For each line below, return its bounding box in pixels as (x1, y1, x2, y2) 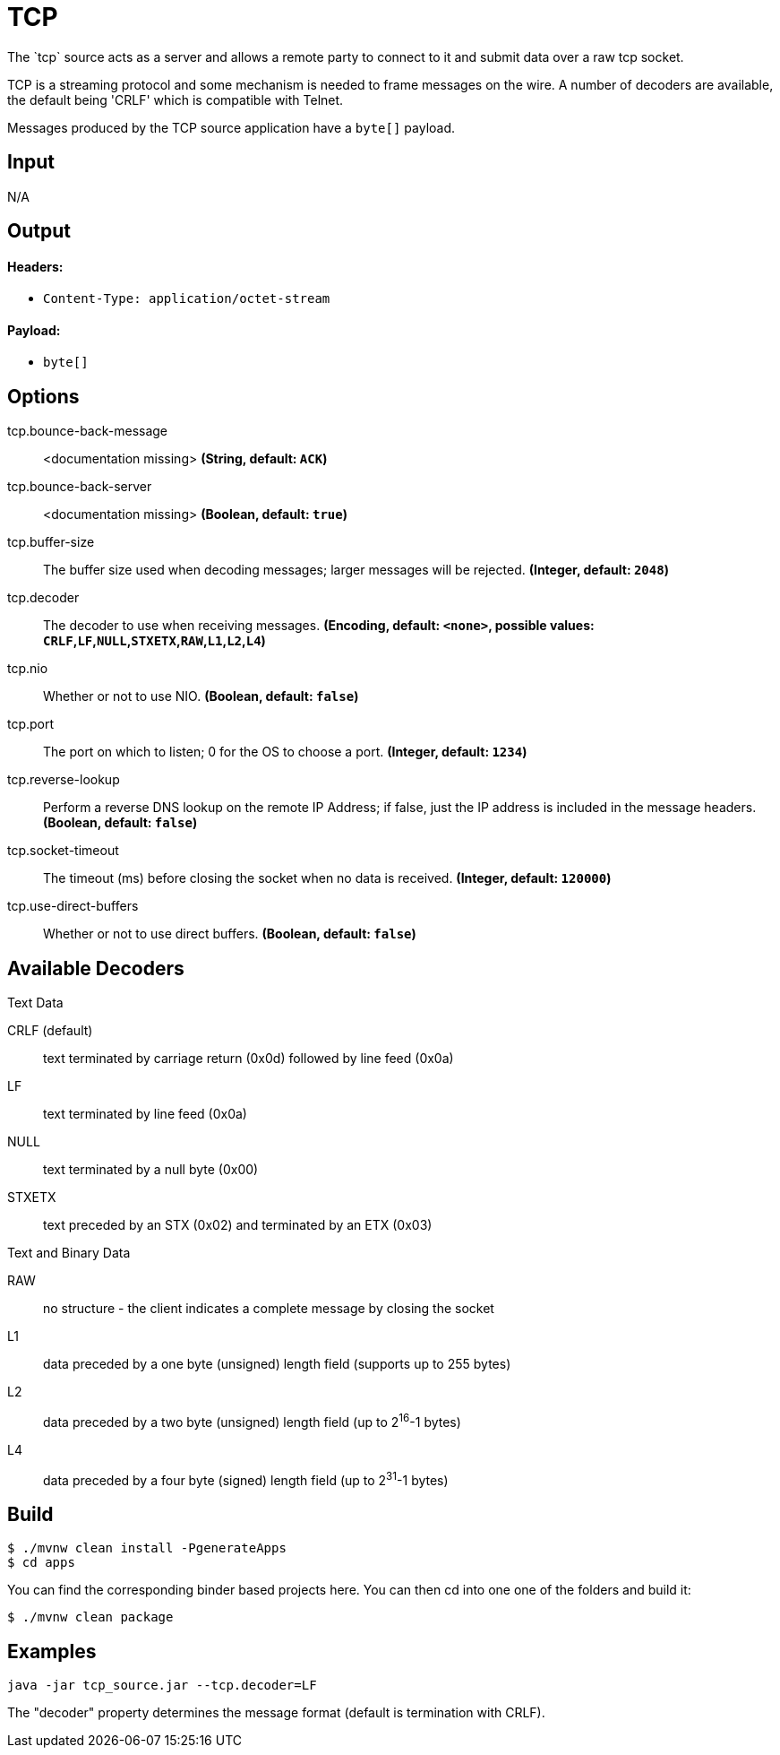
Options (7, 385, 80, 408)
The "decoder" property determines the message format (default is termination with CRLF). (7, 1705, 545, 1721)
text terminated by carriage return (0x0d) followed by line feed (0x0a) (43, 1050, 454, 1067)
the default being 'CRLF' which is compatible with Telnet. (7, 91, 344, 108)
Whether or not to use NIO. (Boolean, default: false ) (43, 688, 359, 705)
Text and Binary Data (7, 1245, 131, 1261)
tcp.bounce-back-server (7, 479, 152, 495)
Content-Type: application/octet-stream (43, 291, 330, 307)
